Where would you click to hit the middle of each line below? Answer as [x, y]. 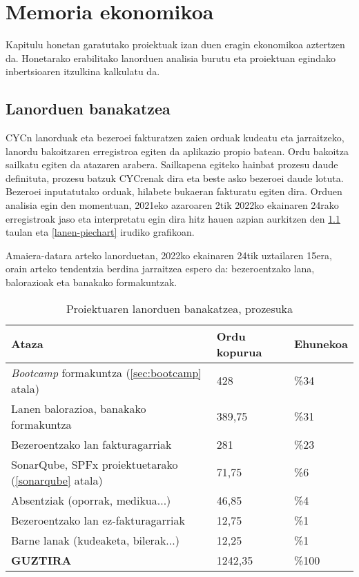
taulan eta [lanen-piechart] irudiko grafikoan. [100, 232]
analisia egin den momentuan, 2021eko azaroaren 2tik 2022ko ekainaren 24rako [172, 205]
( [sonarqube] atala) [57, 480]
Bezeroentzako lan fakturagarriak [91, 444]
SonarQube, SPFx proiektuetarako [95, 464]
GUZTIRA [41, 560]
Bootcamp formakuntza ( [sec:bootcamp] [106, 372]
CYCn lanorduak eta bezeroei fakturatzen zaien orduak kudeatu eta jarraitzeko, [175, 138]
